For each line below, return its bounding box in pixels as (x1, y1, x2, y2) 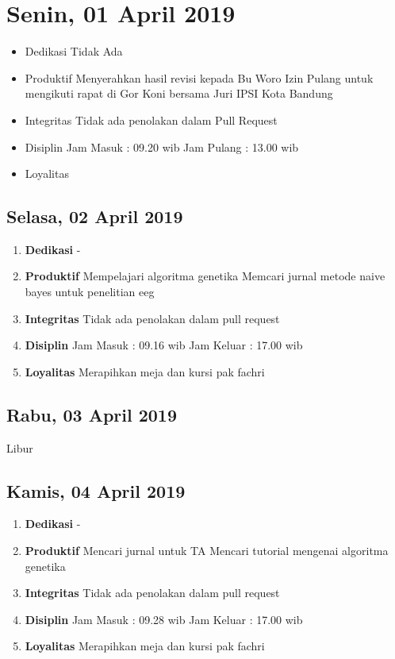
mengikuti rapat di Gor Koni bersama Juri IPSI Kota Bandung (25, 85, 333, 102)
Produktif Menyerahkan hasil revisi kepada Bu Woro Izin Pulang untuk (25, 69, 374, 86)
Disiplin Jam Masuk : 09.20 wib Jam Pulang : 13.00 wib (25, 138, 299, 155)
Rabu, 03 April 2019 (6, 402, 177, 426)
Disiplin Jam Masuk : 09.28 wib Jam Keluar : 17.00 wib (25, 611, 303, 627)
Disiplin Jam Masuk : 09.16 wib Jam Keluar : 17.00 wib (25, 337, 303, 353)
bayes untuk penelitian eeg (25, 283, 155, 300)
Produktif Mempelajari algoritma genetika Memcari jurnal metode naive (25, 268, 385, 284)
